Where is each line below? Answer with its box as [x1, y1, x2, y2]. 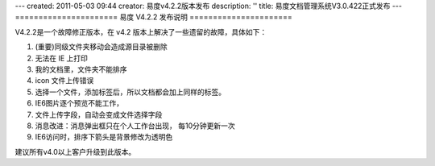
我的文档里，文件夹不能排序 [35, 64, 127, 74]
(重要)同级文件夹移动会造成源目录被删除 [35, 42, 168, 52]
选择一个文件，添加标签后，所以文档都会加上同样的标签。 [35, 87, 226, 97]
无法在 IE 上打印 [35, 53, 89, 63]
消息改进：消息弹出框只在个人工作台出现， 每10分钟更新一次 [35, 121, 235, 131]
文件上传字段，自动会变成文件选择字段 [35, 110, 163, 119]
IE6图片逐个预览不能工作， [35, 98, 124, 108]
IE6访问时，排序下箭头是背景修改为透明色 [35, 132, 173, 142]
